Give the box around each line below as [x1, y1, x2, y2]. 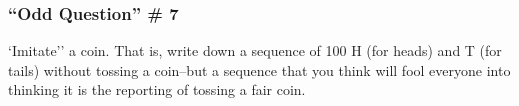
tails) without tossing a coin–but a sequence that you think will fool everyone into [8, 59, 511, 80]
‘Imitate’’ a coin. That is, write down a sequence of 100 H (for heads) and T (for [8, 40, 502, 61]
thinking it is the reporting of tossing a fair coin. [8, 79, 306, 100]
